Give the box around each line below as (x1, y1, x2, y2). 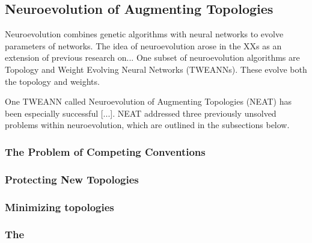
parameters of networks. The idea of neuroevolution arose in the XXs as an (5, 39, 282, 52)
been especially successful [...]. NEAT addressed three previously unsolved (5, 106, 277, 119)
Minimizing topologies (5, 199, 114, 214)
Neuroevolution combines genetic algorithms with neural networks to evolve (5, 28, 284, 40)
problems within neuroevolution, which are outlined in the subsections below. (5, 118, 290, 131)
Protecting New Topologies (5, 171, 139, 186)
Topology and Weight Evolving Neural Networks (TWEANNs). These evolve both (5, 63, 307, 75)
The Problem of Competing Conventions (5, 144, 206, 159)
